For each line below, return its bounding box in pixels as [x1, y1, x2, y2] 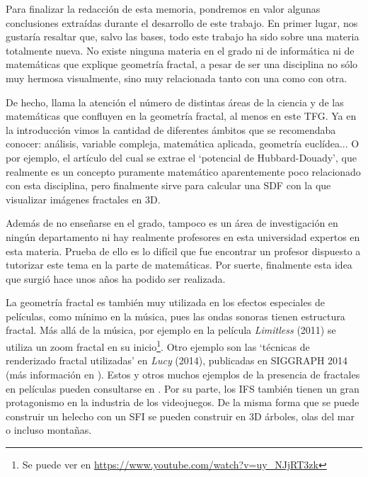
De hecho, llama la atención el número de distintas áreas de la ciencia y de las [6, 94, 344, 109]
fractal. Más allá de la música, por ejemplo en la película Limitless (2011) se [6, 322, 336, 337]
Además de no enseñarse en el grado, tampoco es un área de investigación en [6, 215, 338, 230]
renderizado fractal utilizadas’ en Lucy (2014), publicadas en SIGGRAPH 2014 [6, 353, 348, 368]
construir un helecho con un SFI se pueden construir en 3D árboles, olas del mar [6, 408, 355, 423]
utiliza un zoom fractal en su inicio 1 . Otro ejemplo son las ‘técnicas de [6, 337, 310, 354]
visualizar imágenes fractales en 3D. [6, 191, 161, 206]
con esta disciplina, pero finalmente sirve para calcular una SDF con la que [6, 178, 331, 193]
